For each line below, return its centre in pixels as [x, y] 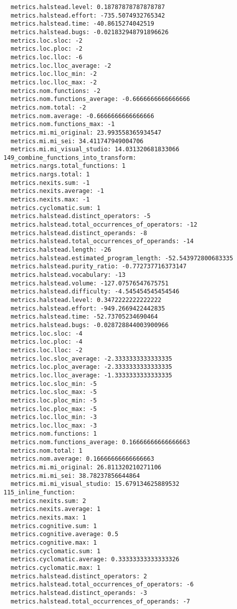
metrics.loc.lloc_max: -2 [54, 82]
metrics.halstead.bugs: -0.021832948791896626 [90, 32]
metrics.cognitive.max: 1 [54, 543]
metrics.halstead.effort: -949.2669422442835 [88, 308]
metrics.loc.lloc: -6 [47, 57]
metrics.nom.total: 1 [47, 450]
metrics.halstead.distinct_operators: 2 [79, 576]
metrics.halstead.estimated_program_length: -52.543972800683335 [122, 258]
